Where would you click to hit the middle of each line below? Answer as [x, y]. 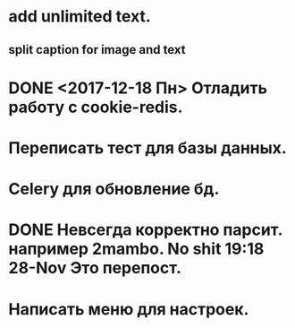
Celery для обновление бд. [114, 189]
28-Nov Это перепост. [95, 268]
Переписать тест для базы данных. [147, 147]
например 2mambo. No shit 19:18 [136, 249]
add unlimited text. [80, 17]
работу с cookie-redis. [96, 107]
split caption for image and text [97, 50]
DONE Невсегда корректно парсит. [146, 230]
